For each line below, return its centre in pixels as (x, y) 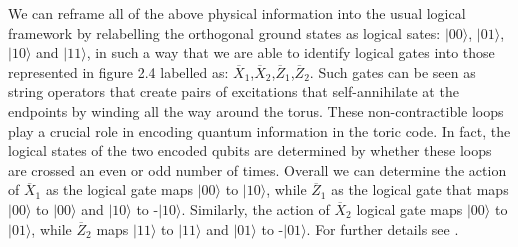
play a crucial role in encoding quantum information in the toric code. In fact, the (259, 130)
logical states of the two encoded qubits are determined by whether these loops (250, 150)
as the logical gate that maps (420, 189)
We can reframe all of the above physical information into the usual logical (237, 13)
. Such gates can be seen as (392, 71)
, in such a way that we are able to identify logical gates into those (290, 52)
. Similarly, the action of (255, 208)
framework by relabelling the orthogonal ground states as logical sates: (224, 32)
